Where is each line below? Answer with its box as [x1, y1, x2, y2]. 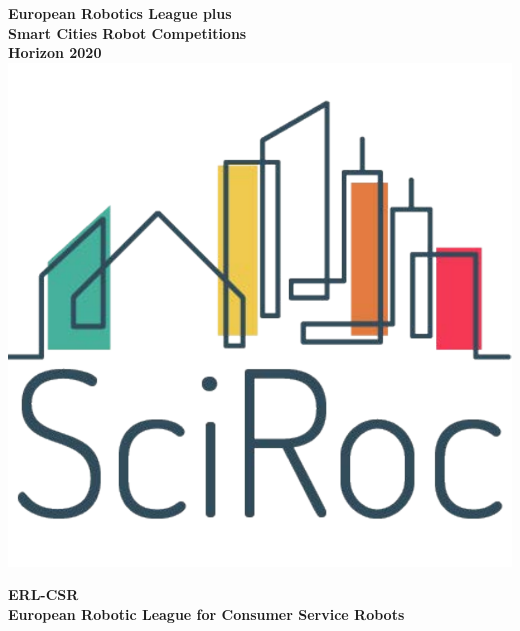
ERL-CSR [8, 584, 79, 605]
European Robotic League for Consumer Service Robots [8, 603, 405, 624]
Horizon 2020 [8, 42, 102, 63]
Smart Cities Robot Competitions [8, 22, 247, 43]
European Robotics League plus [8, 3, 232, 23]
